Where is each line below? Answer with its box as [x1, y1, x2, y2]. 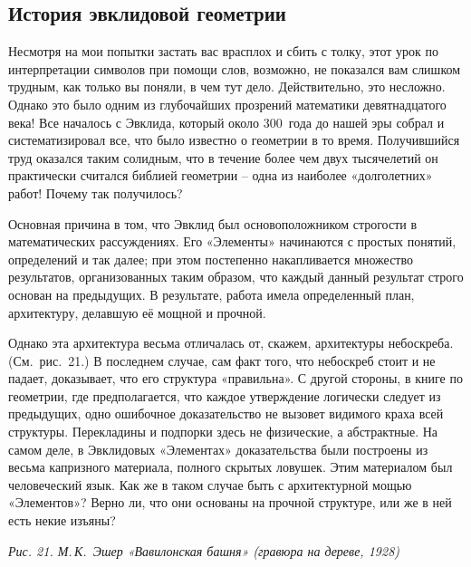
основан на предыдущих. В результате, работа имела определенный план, [8, 284, 415, 303]
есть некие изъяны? [8, 511, 116, 530]
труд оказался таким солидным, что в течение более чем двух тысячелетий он [8, 148, 438, 167]
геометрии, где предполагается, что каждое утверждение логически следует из [8, 386, 441, 405]
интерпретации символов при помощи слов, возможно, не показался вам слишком [8, 59, 461, 78]
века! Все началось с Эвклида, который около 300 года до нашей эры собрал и [8, 112, 445, 131]
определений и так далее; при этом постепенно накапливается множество [8, 249, 413, 268]
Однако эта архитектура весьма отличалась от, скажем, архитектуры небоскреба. [8, 333, 454, 352]
